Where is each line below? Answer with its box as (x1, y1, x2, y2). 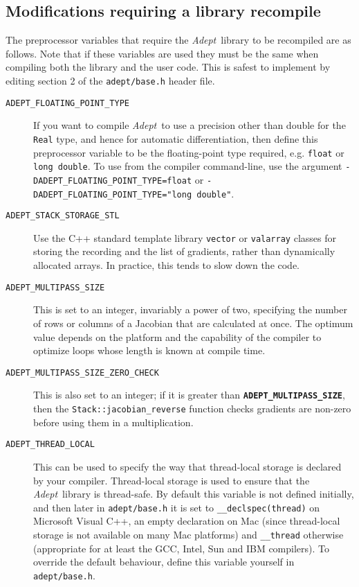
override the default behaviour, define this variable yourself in (33, 554, 295, 569)
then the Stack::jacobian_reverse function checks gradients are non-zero (33, 401, 351, 416)
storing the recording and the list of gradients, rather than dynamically (33, 244, 335, 259)
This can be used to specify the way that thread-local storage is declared (33, 459, 342, 473)
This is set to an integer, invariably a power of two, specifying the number (33, 302, 347, 317)
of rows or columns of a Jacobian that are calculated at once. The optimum (33, 315, 353, 330)
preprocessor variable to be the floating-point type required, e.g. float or (33, 145, 344, 159)
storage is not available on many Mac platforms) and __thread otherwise (33, 527, 344, 541)
